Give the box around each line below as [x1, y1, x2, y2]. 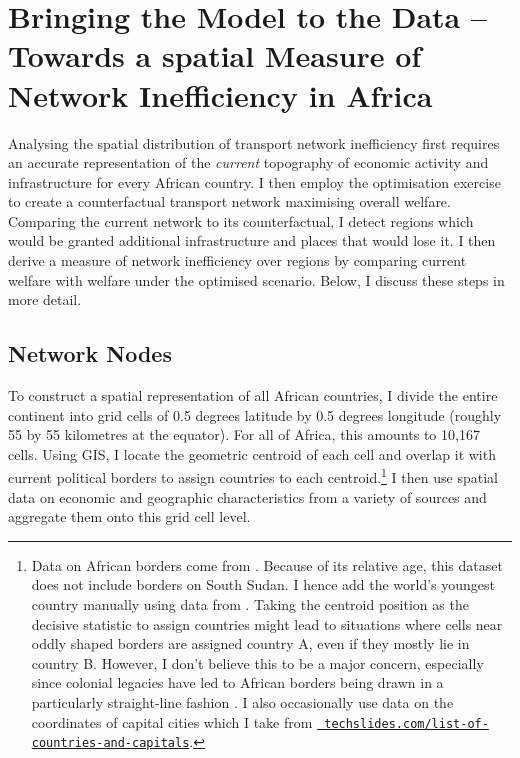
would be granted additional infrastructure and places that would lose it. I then [8, 230, 496, 251]
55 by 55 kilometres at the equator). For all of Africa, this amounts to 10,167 [8, 424, 480, 445]
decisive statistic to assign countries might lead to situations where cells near [31, 613, 503, 634]
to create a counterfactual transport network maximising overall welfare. [8, 191, 451, 212]
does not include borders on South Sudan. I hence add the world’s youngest [31, 574, 496, 595]
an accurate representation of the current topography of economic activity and [8, 152, 489, 173]
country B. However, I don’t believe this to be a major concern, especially [31, 652, 484, 673]
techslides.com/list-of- [324, 716, 489, 731]
